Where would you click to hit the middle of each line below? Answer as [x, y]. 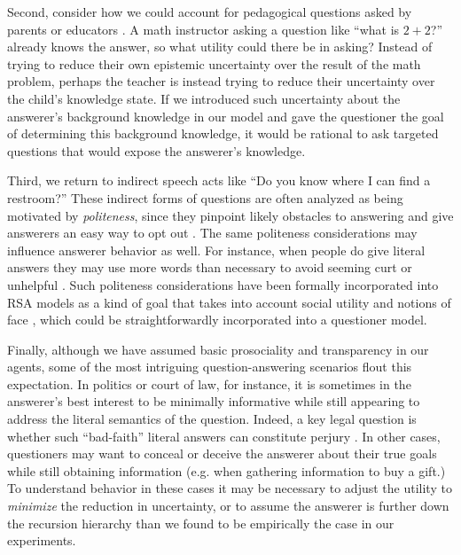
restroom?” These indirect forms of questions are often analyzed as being [205, 197]
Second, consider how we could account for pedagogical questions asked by [210, 12]
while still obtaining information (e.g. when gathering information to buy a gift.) [227, 470]
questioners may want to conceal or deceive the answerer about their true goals [222, 453]
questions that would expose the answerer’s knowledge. [156, 150]
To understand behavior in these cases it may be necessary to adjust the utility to [230, 488]
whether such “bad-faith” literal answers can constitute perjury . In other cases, [224, 436]
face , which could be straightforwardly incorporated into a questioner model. [217, 320]
